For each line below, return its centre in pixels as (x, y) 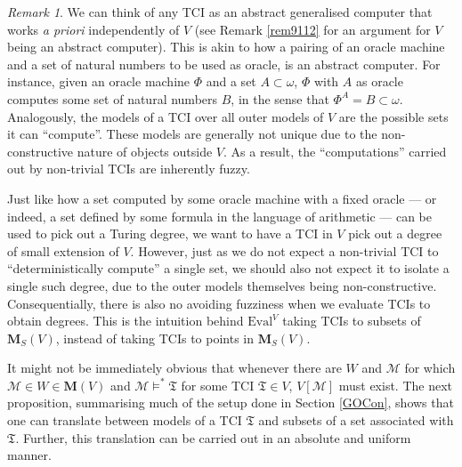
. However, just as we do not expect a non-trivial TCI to (284, 250)
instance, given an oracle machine (99, 81)
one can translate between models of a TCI (125, 420)
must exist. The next (396, 385)
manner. (29, 455)
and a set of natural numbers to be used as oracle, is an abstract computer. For (224, 64)
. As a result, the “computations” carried (335, 151)
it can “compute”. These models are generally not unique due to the (192, 134)
